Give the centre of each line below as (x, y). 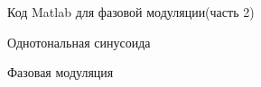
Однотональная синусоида (79, 42)
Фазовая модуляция (61, 72)
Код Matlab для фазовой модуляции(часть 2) (131, 12)
